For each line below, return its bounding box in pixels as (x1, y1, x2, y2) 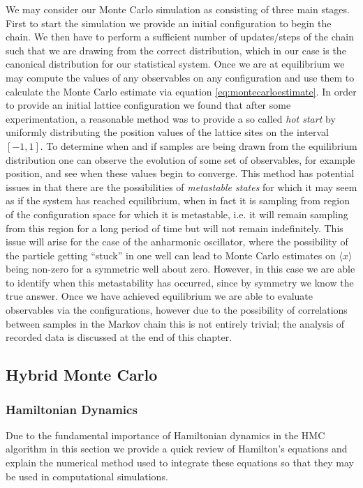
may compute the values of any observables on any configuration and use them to (6, 70, 355, 84)
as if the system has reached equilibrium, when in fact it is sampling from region (6, 193, 350, 208)
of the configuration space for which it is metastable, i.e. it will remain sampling (6, 206, 348, 221)
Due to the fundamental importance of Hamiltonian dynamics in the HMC (6, 427, 325, 442)
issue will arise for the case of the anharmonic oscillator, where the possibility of (6, 234, 348, 249)
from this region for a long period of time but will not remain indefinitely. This (6, 220, 343, 235)
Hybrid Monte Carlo (6, 364, 158, 386)
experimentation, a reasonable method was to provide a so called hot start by (6, 111, 336, 125)
